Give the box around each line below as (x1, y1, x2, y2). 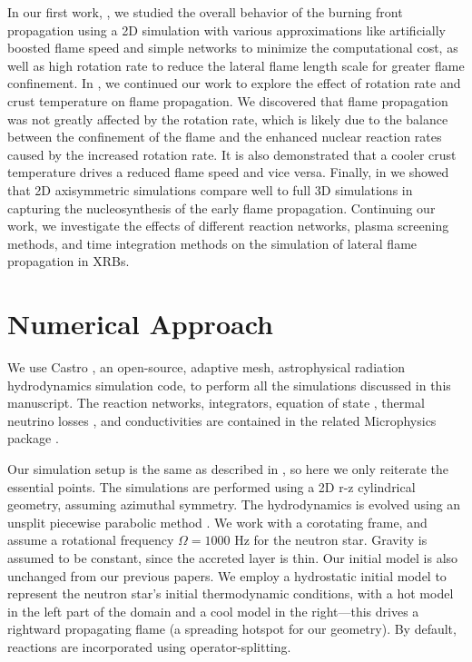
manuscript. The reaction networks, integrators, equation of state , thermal (7, 393, 425, 412)
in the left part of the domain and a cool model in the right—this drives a (7, 601, 419, 620)
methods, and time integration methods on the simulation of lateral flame (7, 233, 418, 252)
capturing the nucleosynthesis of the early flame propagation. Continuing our (7, 198, 436, 217)
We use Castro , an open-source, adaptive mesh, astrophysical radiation (7, 358, 406, 377)
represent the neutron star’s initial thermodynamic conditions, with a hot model (7, 584, 454, 603)
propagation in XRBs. (7, 252, 130, 271)
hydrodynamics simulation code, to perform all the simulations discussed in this (7, 375, 451, 394)
